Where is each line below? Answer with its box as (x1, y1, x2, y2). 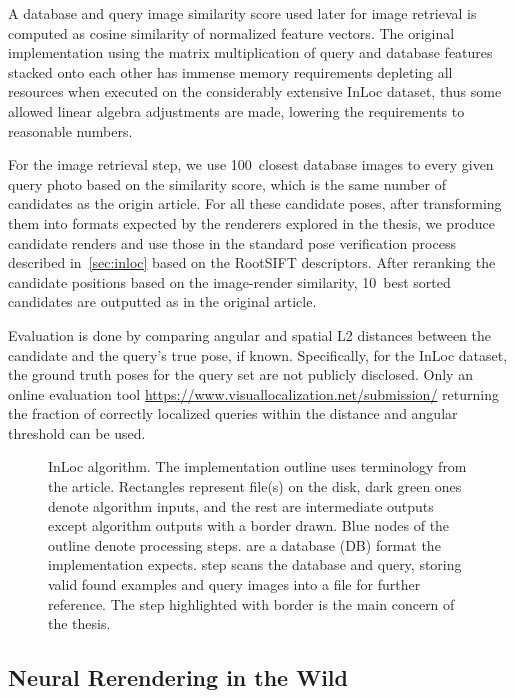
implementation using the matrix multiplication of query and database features (8, 42, 493, 63)
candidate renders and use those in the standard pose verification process (8, 232, 456, 253)
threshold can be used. (8, 422, 146, 443)
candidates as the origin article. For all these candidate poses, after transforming (8, 193, 502, 214)
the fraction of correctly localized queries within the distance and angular (8, 403, 458, 424)
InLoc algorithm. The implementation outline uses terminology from (48, 456, 467, 477)
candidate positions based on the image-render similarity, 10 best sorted (8, 271, 451, 292)
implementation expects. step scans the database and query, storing (48, 554, 462, 575)
